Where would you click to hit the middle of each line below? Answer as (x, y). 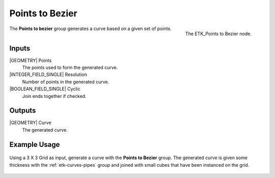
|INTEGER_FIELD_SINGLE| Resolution (48, 74)
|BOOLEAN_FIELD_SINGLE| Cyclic (45, 89)
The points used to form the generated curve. (70, 68)
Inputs (20, 48)
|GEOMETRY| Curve (30, 123)
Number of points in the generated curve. (66, 82)
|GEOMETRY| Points (31, 60)
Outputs (23, 110)
